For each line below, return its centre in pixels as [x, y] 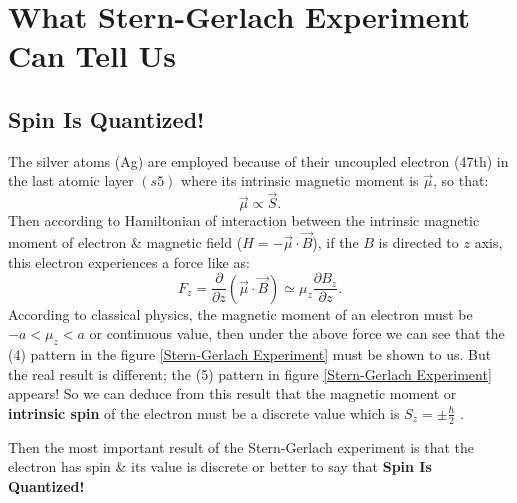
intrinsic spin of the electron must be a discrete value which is [204, 412]
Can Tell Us [92, 55]
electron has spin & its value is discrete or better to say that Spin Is [220, 466]
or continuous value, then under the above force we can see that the [297, 333]
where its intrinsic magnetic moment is [300, 180]
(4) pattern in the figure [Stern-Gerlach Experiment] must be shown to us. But [250, 354]
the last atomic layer [71, 180]
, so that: [461, 180]
